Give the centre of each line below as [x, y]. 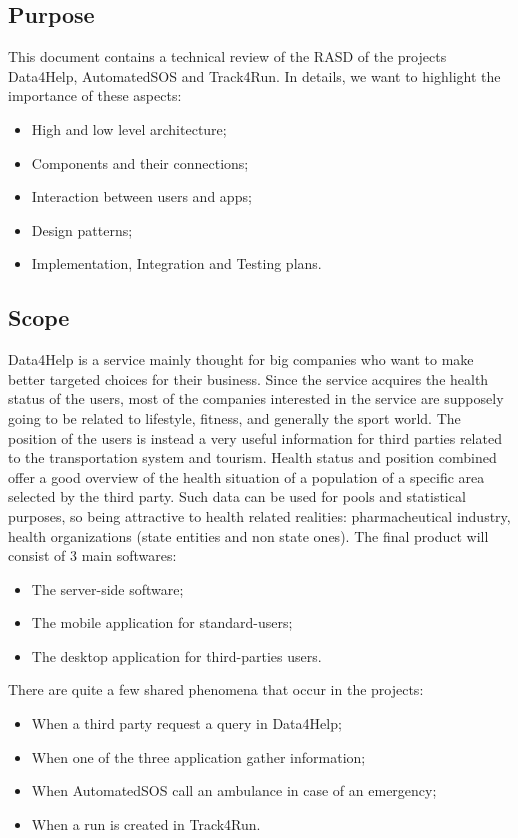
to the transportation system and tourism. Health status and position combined [252, 457]
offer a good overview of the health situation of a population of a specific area [246, 476]
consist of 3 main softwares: [92, 555]
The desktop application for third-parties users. [176, 655]
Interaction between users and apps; [141, 196]
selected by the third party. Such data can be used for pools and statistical [237, 496]
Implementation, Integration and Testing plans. [176, 263]
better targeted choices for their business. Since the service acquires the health [248, 378]
